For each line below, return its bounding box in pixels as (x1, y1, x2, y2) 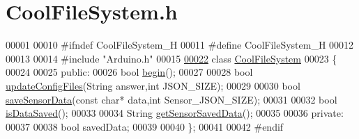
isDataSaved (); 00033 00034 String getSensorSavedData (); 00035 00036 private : (6, 106, 344, 120)
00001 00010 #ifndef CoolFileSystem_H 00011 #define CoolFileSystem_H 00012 (6, 38, 354, 52)
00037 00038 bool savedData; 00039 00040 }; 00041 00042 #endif (6, 119, 284, 133)
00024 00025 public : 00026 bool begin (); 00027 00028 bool (6, 65, 253, 79)
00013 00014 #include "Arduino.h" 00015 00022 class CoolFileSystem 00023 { (6, 51, 337, 65)
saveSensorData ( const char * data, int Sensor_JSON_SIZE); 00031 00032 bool (6, 92, 337, 106)
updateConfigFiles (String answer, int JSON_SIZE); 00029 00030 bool (6, 78, 300, 92)
